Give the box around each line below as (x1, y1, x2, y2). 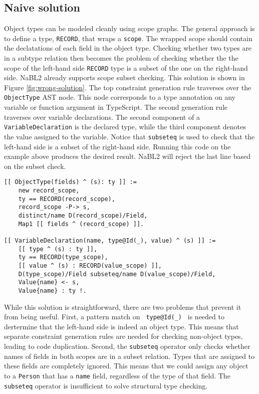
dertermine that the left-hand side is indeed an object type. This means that (4, 321, 239, 331)
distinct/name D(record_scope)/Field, (18, 212, 148, 220)
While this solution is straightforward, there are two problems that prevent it (4, 301, 241, 312)
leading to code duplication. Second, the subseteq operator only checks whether (4, 341, 250, 351)
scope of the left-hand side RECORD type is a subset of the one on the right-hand (4, 62, 248, 73)
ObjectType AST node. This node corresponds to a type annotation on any (4, 92, 235, 102)
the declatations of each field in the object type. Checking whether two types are (4, 43, 252, 53)
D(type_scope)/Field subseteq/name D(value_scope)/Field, (18, 270, 216, 278)
